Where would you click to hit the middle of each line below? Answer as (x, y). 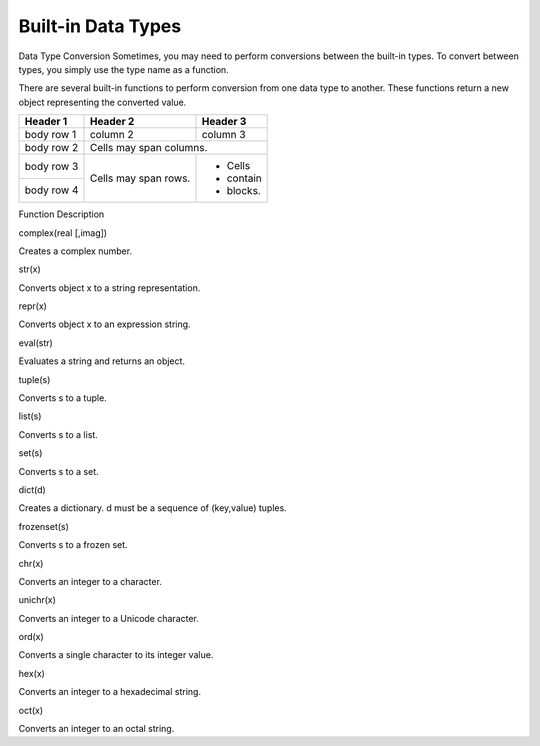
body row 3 (51, 166)
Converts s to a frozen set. (73, 545)
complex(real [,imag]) (63, 232)
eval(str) (36, 342)
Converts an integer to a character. (90, 581)
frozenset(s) (44, 526)
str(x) (30, 269)
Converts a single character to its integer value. (116, 655)
